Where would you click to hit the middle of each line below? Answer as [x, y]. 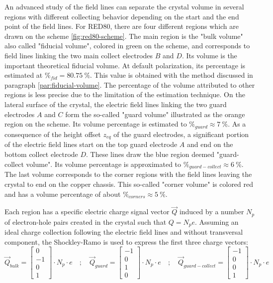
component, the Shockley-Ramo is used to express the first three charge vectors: [127, 241]
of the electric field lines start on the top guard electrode [91, 144]
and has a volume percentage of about [63, 194]
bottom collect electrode [41, 154]
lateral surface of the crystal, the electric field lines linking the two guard [116, 104]
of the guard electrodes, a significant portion [181, 134]
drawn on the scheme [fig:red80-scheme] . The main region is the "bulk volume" [124, 36]
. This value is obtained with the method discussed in [172, 75]
